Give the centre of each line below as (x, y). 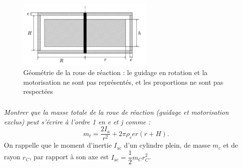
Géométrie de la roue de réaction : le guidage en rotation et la (115, 72)
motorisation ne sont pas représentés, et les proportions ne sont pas (123, 82)
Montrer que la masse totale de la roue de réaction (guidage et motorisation (116, 112)
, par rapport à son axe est (69, 157)
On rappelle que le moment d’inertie (58, 145)
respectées (38, 91)
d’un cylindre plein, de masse (167, 145)
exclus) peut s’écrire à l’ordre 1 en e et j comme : (77, 121)
